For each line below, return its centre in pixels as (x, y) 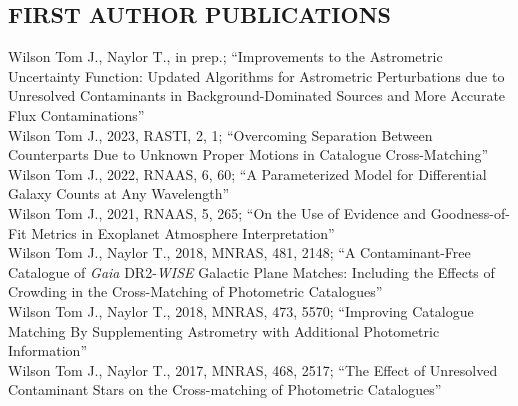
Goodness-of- (470, 212)
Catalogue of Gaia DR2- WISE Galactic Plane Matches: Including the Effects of (251, 271)
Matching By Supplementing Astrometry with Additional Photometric (224, 330)
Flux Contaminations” (76, 114)
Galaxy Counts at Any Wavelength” (119, 193)
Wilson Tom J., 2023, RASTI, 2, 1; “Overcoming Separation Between (220, 134)
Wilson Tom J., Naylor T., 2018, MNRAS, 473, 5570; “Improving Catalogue (241, 310)
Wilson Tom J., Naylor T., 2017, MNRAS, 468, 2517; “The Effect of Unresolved (253, 369)
